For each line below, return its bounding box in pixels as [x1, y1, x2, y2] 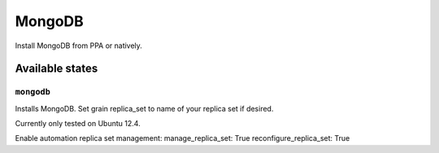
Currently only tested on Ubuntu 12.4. [15, 119, 141, 129]
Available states [15, 62, 98, 76]
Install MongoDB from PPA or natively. [15, 41, 142, 50]
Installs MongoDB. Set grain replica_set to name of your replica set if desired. [15, 103, 274, 113]
